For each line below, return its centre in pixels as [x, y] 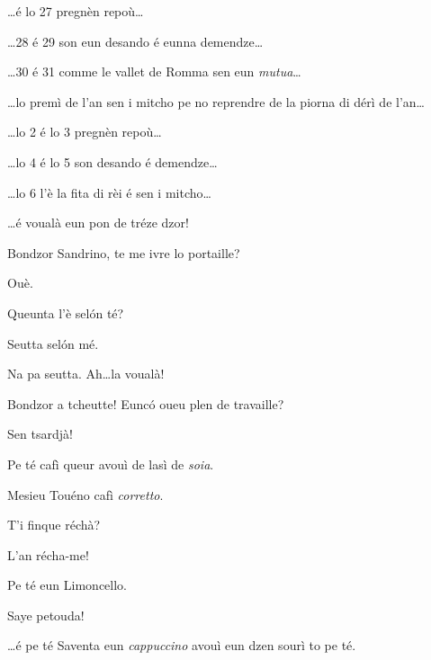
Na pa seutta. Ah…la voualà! [86, 374]
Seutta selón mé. [53, 343]
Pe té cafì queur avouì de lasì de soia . [111, 464]
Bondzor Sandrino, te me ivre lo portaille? [124, 252]
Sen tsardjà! [40, 434]
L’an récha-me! [48, 554]
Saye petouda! [46, 615]
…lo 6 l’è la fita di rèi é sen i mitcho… [109, 192]
